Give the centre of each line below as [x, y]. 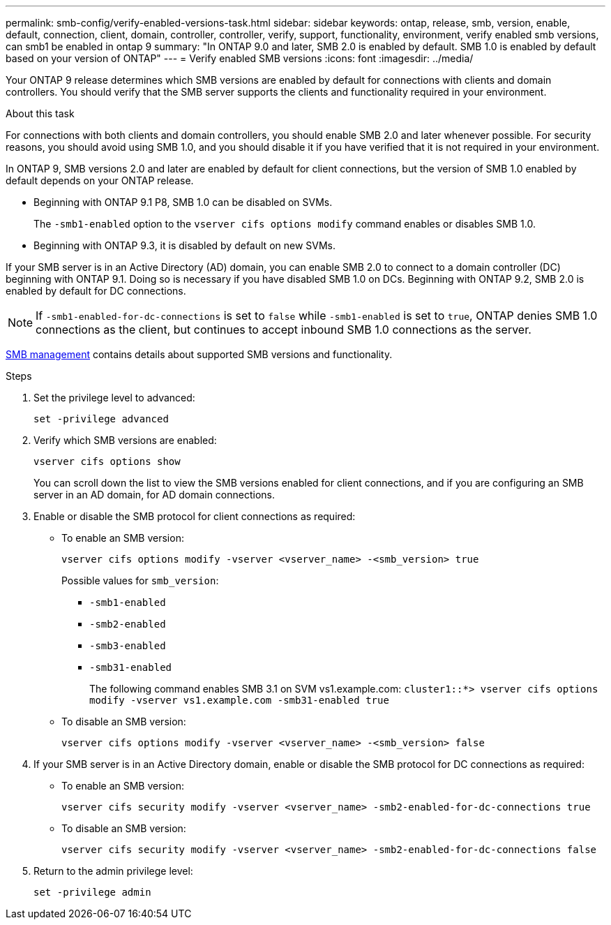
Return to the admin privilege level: [113, 871]
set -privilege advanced [101, 419]
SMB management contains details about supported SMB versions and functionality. [199, 354]
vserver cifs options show [107, 461]
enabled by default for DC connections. [96, 291]
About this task [40, 113]
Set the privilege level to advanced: [114, 398]
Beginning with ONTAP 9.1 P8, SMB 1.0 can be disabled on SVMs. [183, 202]
